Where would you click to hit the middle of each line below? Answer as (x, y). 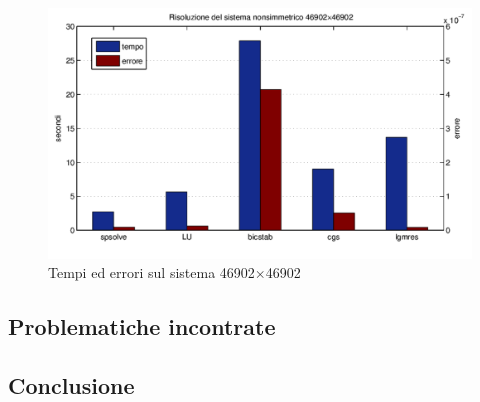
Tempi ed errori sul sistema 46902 (151, 272)
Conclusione (71, 384)
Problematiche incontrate (142, 326)
